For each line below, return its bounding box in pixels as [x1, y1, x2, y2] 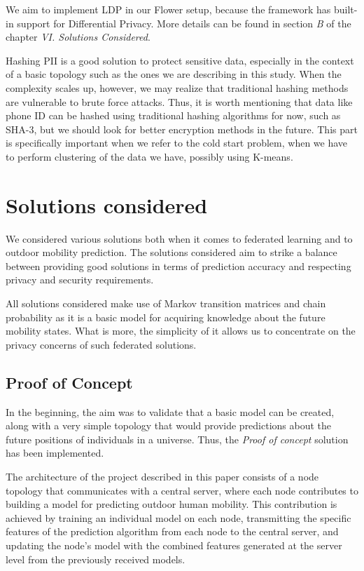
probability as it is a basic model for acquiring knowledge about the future [6, 309, 325, 324]
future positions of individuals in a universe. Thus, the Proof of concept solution [6, 431, 349, 446]
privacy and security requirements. [6, 272, 154, 287]
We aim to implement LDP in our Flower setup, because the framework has [6, 2, 331, 16]
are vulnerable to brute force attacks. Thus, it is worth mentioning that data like [6, 94, 353, 109]
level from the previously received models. [6, 551, 185, 566]
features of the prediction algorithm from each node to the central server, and [6, 524, 339, 539]
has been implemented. [6, 445, 104, 460]
